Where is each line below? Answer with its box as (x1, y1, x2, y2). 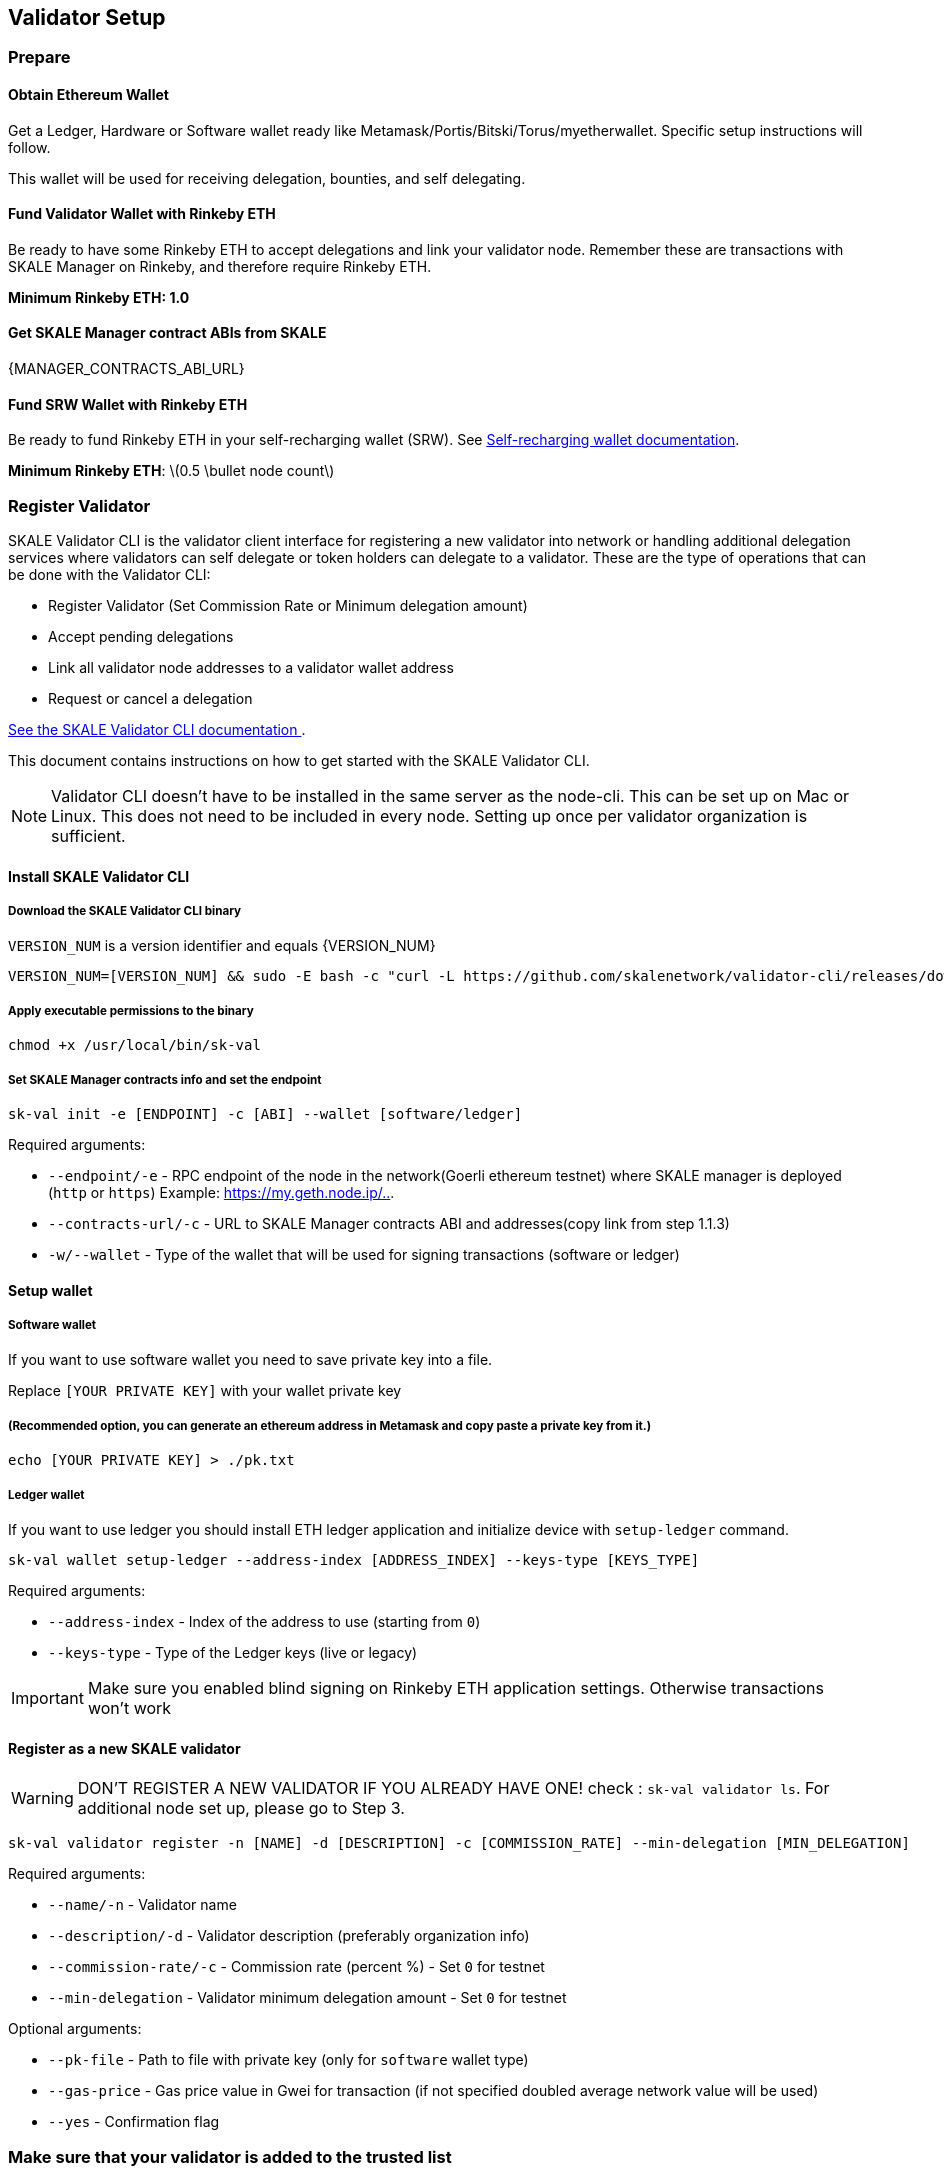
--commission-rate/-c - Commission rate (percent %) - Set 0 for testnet (48, 1958, 545, 1976)
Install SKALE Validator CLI (8, 867, 190, 885)
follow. (8, 138, 51, 156)
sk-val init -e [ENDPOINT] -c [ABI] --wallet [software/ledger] (8, 1106, 523, 1122)
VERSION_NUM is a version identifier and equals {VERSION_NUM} (8, 937, 436, 955)
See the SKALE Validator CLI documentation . (8, 721, 306, 739)
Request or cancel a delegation (48, 690, 253, 708)
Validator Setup (8, 5, 166, 30)
